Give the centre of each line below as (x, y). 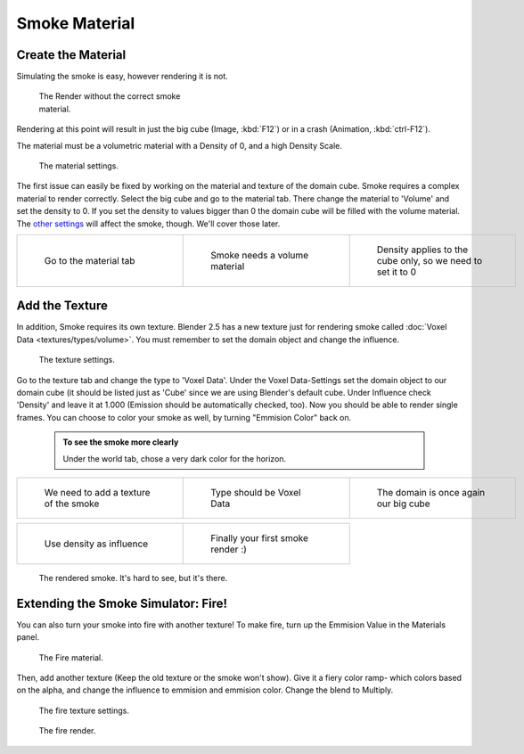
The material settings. (79, 166)
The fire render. (67, 731)
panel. (28, 637)
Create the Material (71, 55)
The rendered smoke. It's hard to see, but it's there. (133, 578)
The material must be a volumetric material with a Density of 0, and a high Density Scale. (180, 145)
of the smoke (72, 504)
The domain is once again (431, 492)
